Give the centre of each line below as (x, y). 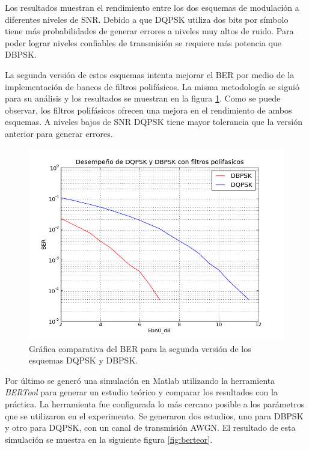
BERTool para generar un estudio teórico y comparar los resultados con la (141, 392)
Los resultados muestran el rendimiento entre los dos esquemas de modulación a (152, 7)
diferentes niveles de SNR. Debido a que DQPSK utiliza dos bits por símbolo (147, 19)
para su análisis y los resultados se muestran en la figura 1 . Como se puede (143, 98)
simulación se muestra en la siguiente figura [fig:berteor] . (109, 439)
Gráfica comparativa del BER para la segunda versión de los (140, 348)
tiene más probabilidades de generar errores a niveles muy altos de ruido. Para (149, 31)
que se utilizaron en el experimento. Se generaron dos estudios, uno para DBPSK (154, 415)
